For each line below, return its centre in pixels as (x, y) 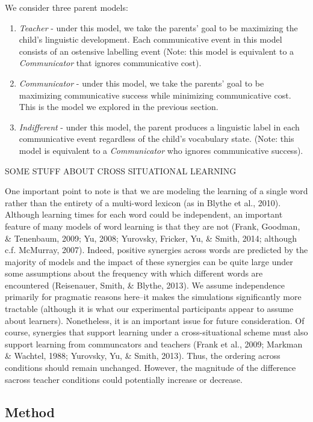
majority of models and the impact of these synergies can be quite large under (149, 261)
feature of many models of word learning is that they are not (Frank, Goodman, (153, 226)
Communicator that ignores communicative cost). (110, 63)
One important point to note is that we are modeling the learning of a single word (156, 191)
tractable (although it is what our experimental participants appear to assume (149, 309)
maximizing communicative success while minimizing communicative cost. (155, 95)
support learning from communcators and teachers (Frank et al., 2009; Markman (154, 344)
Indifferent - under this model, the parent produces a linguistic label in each (159, 127)
